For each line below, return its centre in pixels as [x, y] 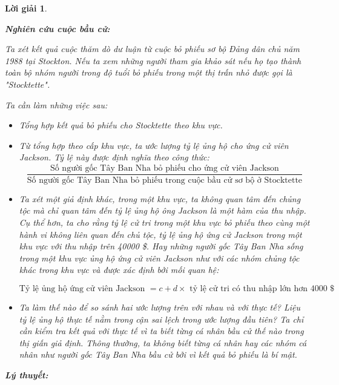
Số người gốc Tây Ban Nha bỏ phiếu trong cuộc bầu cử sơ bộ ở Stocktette [165, 180]
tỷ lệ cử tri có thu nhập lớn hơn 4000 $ [262, 289]
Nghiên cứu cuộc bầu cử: [58, 28]
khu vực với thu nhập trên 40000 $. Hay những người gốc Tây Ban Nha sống [161, 246]
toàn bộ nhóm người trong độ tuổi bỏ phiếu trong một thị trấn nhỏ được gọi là [149, 72]
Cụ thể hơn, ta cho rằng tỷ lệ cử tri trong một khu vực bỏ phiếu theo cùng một [164, 222]
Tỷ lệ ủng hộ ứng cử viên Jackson [82, 289]
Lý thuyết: [27, 374]
